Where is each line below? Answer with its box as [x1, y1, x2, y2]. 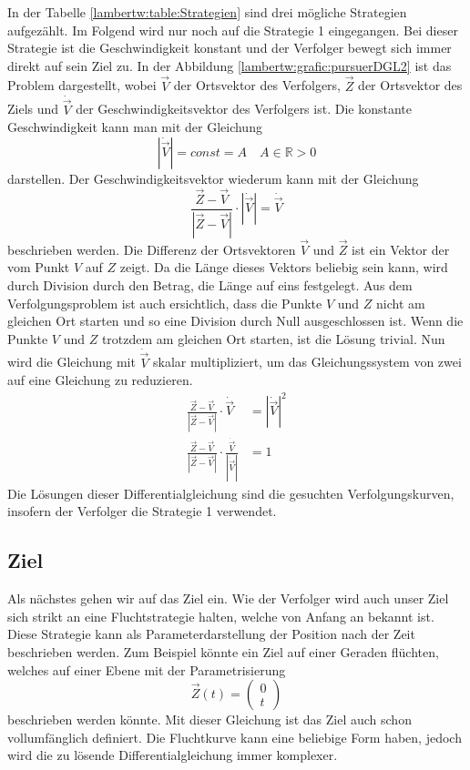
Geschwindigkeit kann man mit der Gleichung [7, 117, 262, 137]
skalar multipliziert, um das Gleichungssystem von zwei [153, 352, 462, 371]
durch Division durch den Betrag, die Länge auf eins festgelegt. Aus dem [7, 275, 413, 294]
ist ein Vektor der [352, 239, 450, 258]
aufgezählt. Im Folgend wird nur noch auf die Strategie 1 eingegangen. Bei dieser [7, 20, 458, 39]
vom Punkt [7, 258, 70, 277]
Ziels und [7, 99, 59, 118]
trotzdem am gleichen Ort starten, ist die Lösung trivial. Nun [101, 329, 445, 348]
